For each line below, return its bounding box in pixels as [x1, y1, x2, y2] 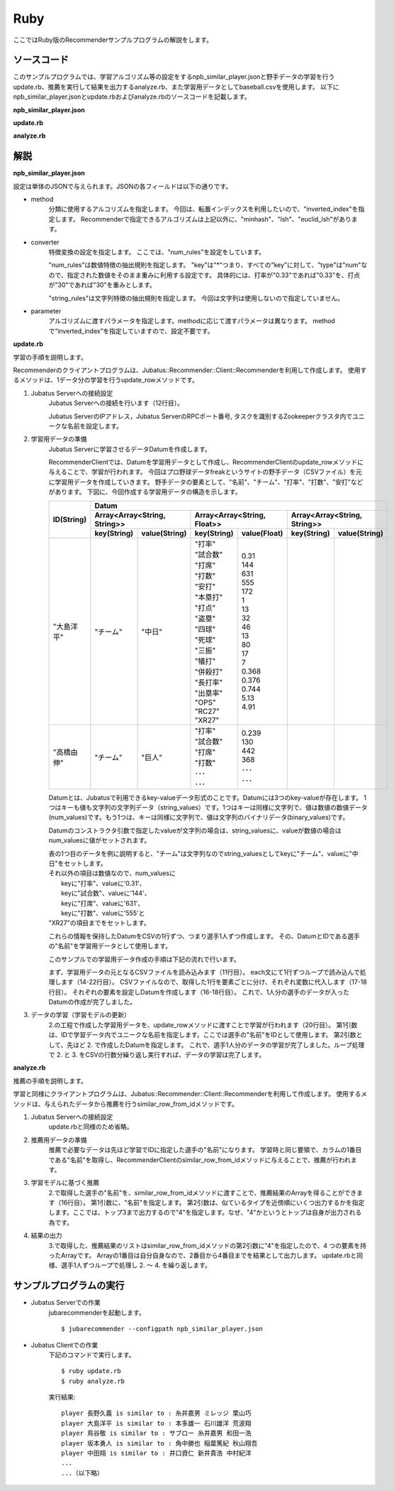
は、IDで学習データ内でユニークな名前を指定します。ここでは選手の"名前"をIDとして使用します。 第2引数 [48, 1031, 357, 1039]
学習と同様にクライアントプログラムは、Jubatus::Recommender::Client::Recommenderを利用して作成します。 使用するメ [13, 1090, 368, 1098]
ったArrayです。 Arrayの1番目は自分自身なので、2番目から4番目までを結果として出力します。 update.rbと [48, 1251, 357, 1260]
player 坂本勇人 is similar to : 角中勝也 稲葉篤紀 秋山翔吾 [61, 1439, 258, 1447]
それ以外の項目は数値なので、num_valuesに [48, 869, 176, 877]
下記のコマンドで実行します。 [48, 1350, 135, 1359]
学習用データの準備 [30, 435, 87, 443]
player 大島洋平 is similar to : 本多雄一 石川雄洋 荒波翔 [61, 1419, 252, 1427]
